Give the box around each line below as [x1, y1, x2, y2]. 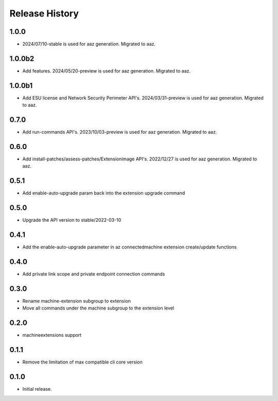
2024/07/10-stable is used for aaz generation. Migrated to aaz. [22, 41, 156, 47]
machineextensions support [22, 332, 82, 338]
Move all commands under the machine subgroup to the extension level [22, 305, 175, 311]
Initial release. [22, 386, 52, 392]
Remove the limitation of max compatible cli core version [22, 359, 143, 365]
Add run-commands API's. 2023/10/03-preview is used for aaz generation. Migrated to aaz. [22, 129, 217, 135]
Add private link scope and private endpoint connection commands [22, 271, 165, 277]
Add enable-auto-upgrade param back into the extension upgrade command [22, 190, 185, 196]
